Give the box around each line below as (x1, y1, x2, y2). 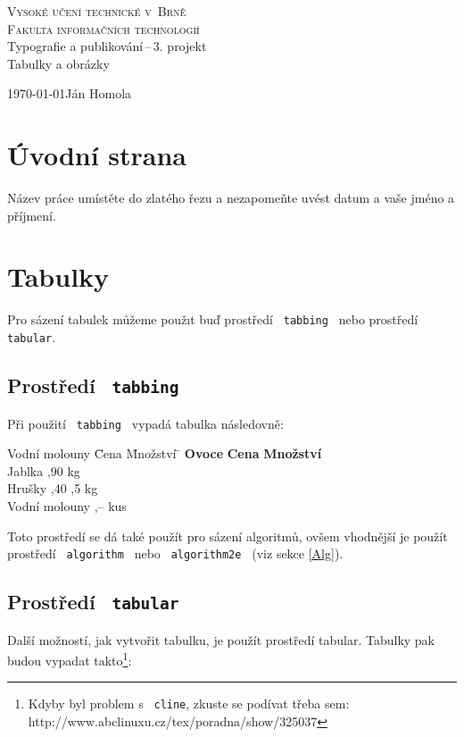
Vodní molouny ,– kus (7, 496, 127, 515)
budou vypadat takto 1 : (7, 649, 132, 669)
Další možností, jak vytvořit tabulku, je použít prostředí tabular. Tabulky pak (7, 630, 435, 649)
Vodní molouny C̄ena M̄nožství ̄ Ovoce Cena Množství (7, 444, 322, 463)
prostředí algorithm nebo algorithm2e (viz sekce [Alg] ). (7, 544, 344, 563)
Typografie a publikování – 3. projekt (7, 37, 207, 55)
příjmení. (7, 205, 56, 224)
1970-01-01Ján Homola (7, 84, 132, 103)
